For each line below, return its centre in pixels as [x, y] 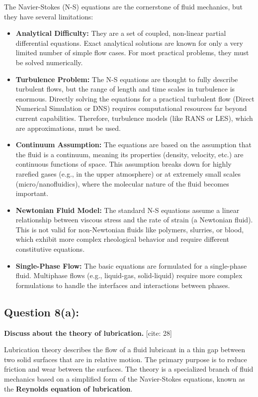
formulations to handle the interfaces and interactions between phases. [123, 285]
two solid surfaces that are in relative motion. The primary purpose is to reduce [126, 359]
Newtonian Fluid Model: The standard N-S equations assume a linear [128, 210]
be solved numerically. [49, 62]
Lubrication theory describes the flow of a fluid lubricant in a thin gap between [125, 349]
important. [32, 193]
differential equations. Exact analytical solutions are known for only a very [129, 43]
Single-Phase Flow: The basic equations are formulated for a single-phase [131, 265]
